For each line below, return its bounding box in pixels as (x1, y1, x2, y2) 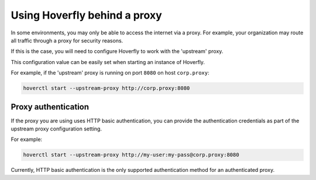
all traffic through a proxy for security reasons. (11, 37, 123, 44)
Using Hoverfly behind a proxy (11, 9, 162, 22)
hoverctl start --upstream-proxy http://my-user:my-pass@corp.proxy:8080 (23, 151, 239, 158)
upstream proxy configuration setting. (11, 125, 102, 132)
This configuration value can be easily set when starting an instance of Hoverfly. (11, 58, 205, 65)
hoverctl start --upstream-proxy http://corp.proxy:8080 (23, 85, 190, 91)
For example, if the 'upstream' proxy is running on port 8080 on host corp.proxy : (11, 69, 210, 76)
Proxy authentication (11, 102, 90, 112)
